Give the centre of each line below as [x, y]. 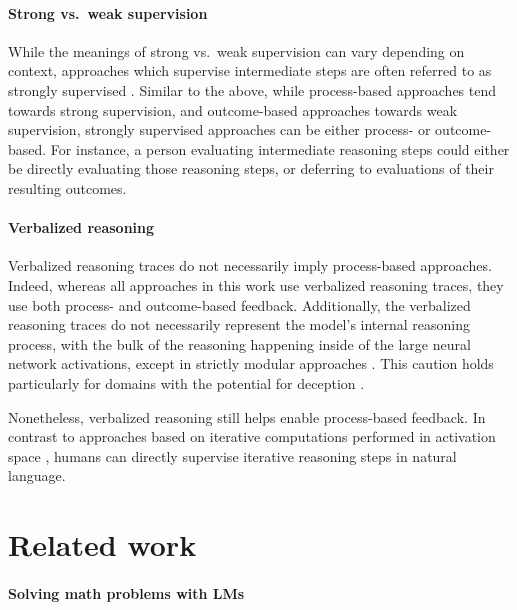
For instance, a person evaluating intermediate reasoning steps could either [280, 148]
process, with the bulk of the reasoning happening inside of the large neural [239, 343]
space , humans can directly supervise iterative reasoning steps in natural [232, 455]
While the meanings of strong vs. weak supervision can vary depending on [236, 50]
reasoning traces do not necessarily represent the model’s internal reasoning [239, 324]
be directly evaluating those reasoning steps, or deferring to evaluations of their [251, 168]
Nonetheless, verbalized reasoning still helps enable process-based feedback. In [247, 416]
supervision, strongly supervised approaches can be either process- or [219, 129]
